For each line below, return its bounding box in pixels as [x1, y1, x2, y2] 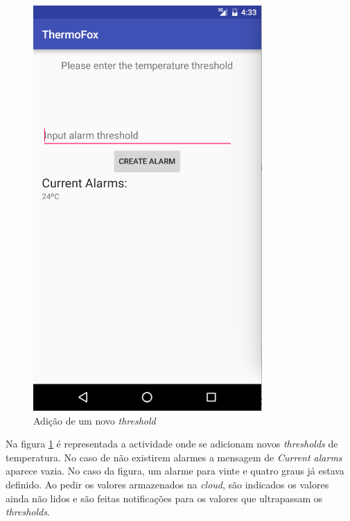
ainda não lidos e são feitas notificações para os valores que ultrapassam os [6, 490, 323, 505]
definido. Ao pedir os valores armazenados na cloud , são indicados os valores [6, 477, 329, 491]
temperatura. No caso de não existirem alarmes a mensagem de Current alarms [6, 450, 342, 464]
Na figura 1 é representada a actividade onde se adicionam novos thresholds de [6, 436, 338, 451]
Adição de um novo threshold [33, 413, 156, 427]
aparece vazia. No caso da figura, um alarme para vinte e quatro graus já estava [6, 463, 344, 478]
